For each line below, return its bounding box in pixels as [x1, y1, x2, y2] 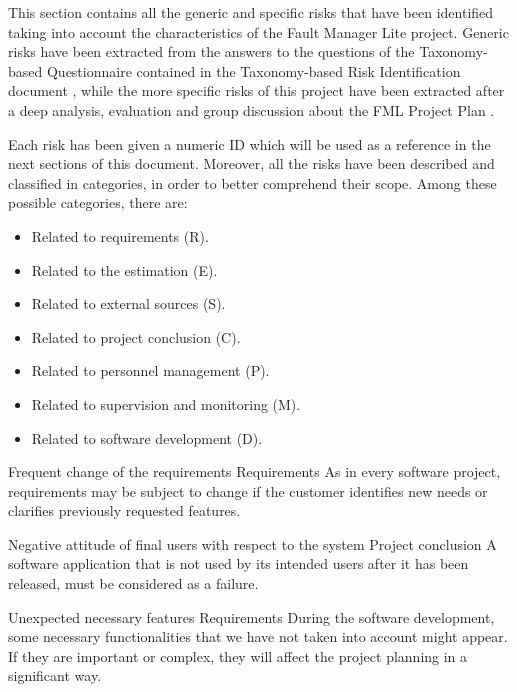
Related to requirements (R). [31, 225, 209, 246]
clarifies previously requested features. [8, 500, 241, 521]
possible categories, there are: [8, 192, 188, 213]
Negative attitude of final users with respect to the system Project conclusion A [8, 533, 497, 554]
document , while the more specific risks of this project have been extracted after [8, 80, 505, 101]
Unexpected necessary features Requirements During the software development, [8, 606, 495, 627]
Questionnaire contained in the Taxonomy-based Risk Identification [46, 60, 461, 81]
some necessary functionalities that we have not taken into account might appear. [8, 626, 508, 647]
